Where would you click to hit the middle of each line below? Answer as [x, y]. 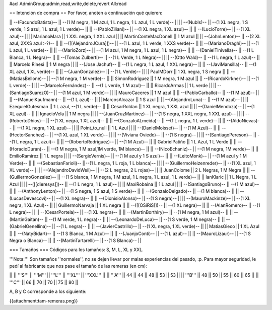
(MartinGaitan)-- [26, 219]
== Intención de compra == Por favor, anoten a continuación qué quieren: [86, 13]
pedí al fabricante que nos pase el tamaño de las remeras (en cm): [78, 266]
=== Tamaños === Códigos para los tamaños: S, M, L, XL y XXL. [76, 250]
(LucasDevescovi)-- [30, 198]
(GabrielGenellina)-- [30, 226]
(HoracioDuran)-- [27, 149]
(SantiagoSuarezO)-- [31, 93]
